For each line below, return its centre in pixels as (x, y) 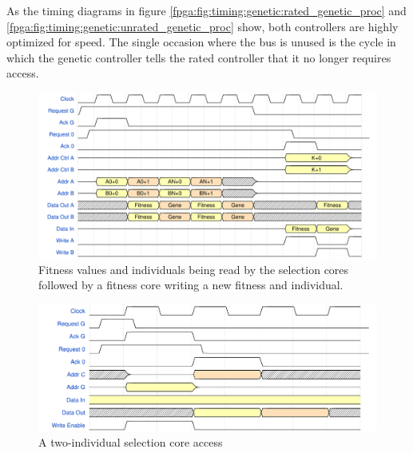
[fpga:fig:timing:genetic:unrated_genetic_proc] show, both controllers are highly (203, 26)
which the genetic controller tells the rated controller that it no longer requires (199, 57)
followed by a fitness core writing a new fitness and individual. (191, 285)
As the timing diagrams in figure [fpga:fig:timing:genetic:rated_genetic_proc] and (206, 10)
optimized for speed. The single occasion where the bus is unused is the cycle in (201, 42)
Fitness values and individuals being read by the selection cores (194, 269)
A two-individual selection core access (131, 442)
